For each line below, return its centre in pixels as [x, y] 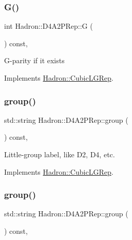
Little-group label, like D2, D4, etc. [60, 154]
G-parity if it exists [34, 60]
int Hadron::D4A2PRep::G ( [49, 26]
